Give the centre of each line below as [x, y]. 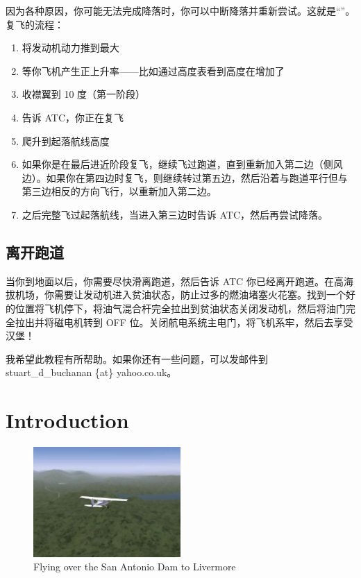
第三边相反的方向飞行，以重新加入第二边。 [119, 191]
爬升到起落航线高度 [66, 141]
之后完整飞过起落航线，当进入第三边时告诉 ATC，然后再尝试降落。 [175, 214]
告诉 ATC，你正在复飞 [73, 117]
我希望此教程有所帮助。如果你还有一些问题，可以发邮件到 [137, 358]
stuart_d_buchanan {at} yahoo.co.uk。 [91, 372]
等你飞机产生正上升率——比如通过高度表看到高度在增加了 [153, 70]
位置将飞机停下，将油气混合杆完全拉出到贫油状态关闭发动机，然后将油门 [180, 308]
